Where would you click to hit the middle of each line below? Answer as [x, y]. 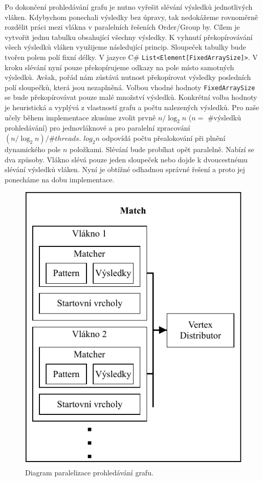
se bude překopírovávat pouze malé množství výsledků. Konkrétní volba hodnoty [131, 97]
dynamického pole [33, 149]
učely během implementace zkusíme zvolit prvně [80, 117]
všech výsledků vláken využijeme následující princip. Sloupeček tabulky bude [125, 47]
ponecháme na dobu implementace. [60, 179]
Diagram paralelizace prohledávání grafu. [89, 472]
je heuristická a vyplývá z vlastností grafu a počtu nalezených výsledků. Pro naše [132, 107]
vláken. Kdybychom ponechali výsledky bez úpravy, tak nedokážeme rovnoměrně [131, 17]
